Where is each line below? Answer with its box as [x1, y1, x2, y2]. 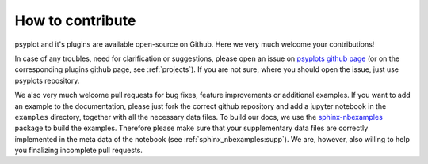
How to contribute [14, 12, 136, 29]
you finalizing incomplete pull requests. [14, 146, 143, 155]
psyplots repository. [14, 76, 80, 85]
